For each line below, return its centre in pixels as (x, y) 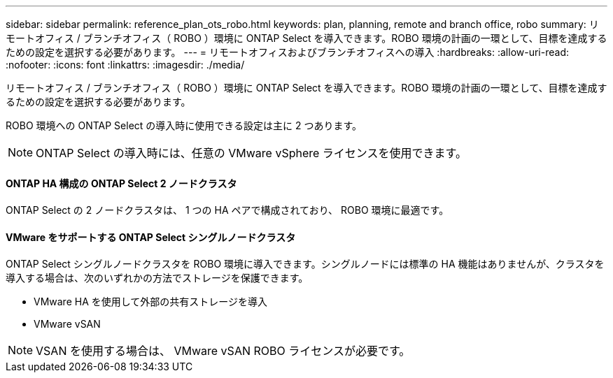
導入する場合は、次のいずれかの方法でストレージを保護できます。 (157, 278)
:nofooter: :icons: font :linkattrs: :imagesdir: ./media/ (125, 65)
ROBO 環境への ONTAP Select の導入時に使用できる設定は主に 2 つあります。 (184, 125)
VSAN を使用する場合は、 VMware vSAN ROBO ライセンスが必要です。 (223, 351)
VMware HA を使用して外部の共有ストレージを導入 (151, 302)
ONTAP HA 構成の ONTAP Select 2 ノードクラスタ (121, 183)
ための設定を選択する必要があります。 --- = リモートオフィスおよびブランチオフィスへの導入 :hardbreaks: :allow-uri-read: (287, 52)
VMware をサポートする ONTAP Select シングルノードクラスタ (151, 237)
